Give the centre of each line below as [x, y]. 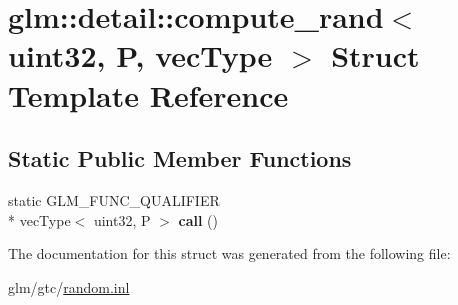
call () [198, 219]
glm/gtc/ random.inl [69, 286]
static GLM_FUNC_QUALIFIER [114, 199]
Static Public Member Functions [180, 158]
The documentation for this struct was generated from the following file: [229, 253]
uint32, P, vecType [140, 55]
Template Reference [148, 94]
